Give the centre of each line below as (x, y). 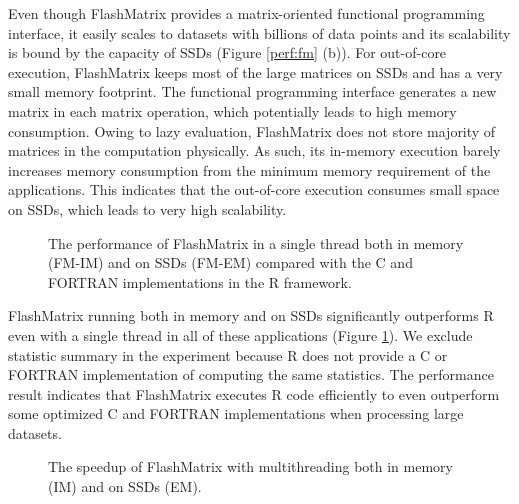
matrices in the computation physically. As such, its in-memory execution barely (254, 150)
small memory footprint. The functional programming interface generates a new (252, 91)
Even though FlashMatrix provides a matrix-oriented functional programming (246, 13)
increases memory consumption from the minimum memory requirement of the (249, 169)
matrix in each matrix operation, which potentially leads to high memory (232, 110)
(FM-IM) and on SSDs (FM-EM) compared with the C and (230, 262)
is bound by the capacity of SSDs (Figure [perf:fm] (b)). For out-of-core (227, 52)
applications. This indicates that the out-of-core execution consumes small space (254, 189)
